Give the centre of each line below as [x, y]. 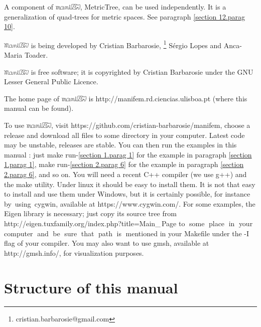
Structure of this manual [91, 287]
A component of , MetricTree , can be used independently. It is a [115, 7]
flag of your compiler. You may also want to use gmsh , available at [107, 243]
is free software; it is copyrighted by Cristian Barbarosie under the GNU [142, 71]
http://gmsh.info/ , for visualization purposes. [74, 253]
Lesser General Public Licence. [51, 81]
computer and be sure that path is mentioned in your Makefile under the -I [127, 233]
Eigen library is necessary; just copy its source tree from [90, 213]
